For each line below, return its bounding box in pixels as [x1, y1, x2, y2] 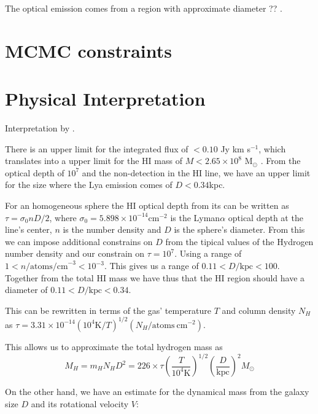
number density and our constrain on [5, 247, 145, 260]
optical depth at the [228, 211, 303, 224]
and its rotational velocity [31, 397, 129, 410]
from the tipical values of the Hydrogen [165, 235, 314, 248]
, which [258, 142, 286, 155]
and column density [222, 303, 296, 316]
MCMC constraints [5, 37, 173, 63]
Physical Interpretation [5, 86, 206, 111]
